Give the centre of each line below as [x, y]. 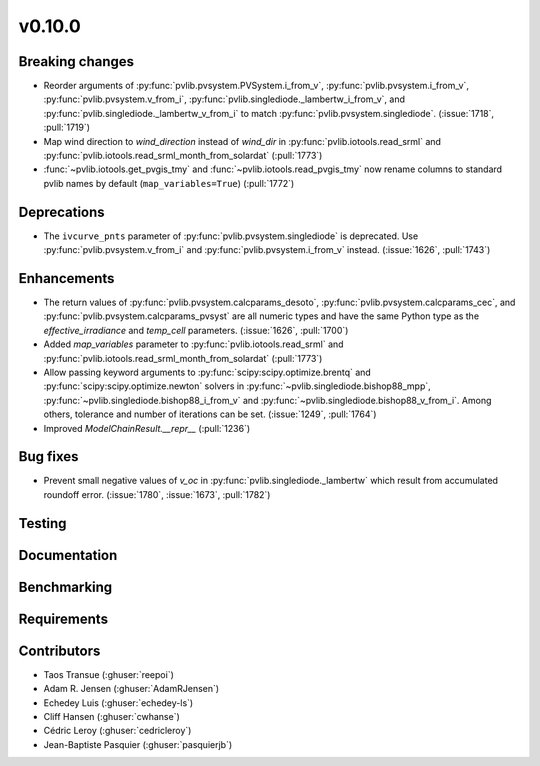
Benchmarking [65, 586]
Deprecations [61, 211]
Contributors [59, 650]
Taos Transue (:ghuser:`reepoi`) [109, 674]
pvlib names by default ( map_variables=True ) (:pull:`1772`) [169, 183]
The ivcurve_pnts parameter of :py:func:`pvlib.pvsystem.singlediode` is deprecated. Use [231, 236]
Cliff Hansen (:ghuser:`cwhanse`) [111, 716]
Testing [42, 523]
